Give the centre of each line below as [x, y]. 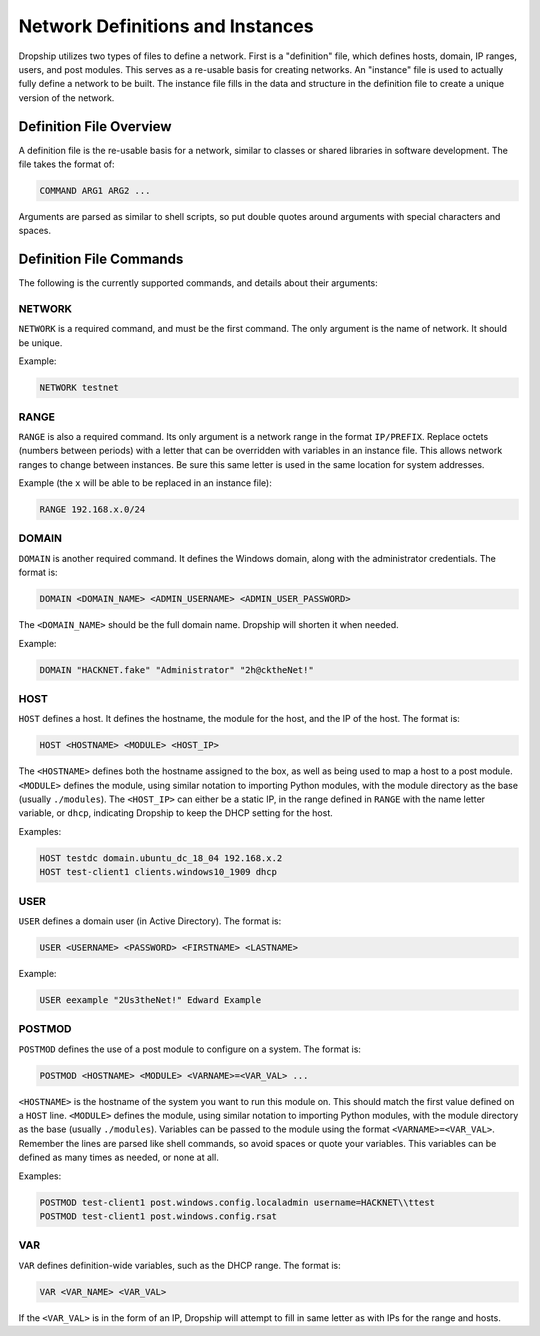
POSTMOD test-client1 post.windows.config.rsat [158, 1216]
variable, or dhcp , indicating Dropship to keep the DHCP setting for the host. [176, 813]
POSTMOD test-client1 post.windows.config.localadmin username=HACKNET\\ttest [237, 1202]
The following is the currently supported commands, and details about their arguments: [198, 283]
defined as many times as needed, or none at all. [118, 1157]
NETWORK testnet [79, 388]
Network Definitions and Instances [166, 26]
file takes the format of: [66, 164]
